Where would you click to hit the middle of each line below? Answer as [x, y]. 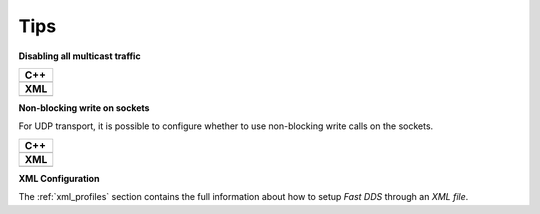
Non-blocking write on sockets [84, 107]
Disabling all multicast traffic [79, 56]
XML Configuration [59, 178]
